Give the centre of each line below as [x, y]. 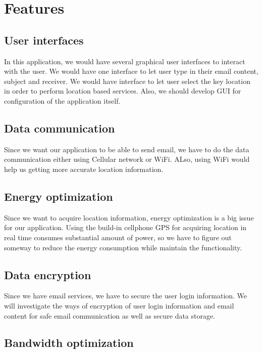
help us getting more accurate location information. [84, 169]
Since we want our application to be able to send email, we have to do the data [127, 149]
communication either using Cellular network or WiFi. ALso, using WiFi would [127, 159]
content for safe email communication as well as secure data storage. [110, 315]
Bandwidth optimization [69, 343]
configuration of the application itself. [62, 100]
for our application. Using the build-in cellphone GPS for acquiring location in [125, 227]
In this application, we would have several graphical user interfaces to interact [125, 61]
